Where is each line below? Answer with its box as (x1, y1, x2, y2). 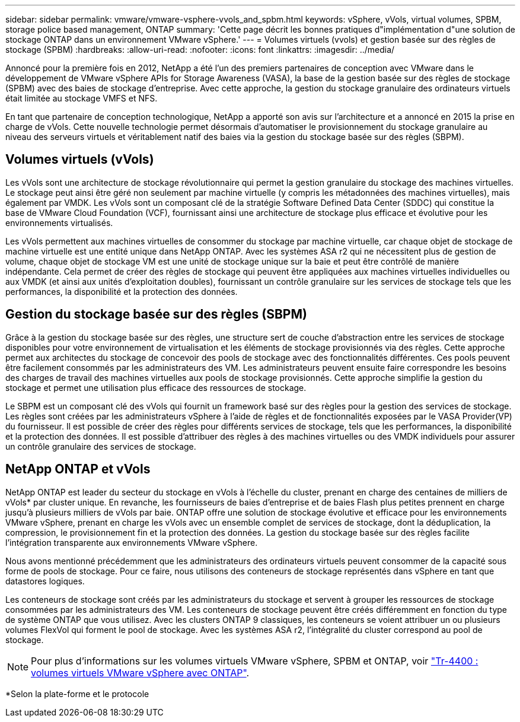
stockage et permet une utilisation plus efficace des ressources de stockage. (5, 382, 307, 393)
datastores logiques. (5, 575, 85, 586)
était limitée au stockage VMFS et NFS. (5, 93, 158, 103)
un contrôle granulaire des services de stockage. (5, 441, 196, 451)
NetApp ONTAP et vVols (5, 462, 151, 477)
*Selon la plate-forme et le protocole (5, 688, 149, 699)
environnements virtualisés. (5, 217, 113, 228)
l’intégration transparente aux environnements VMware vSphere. (5, 537, 258, 548)
